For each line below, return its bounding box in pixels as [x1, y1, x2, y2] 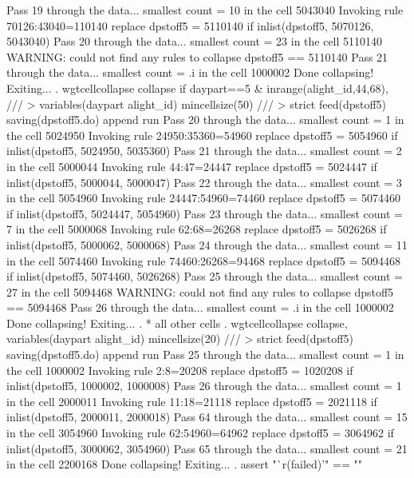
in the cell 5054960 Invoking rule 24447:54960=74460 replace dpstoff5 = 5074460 [6, 189, 401, 206]
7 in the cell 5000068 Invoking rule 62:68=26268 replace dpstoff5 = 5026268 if [6, 221, 387, 237]
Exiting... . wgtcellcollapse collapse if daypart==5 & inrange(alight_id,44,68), [6, 79, 388, 96]
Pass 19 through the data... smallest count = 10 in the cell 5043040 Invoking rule [6, 2, 404, 18]
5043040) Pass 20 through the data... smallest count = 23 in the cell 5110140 [6, 33, 383, 50]
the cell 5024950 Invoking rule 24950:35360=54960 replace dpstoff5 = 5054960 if [6, 126, 398, 143]
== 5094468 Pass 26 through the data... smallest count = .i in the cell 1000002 [6, 299, 394, 316]
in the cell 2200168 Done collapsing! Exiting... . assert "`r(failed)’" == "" [6, 456, 362, 472]
